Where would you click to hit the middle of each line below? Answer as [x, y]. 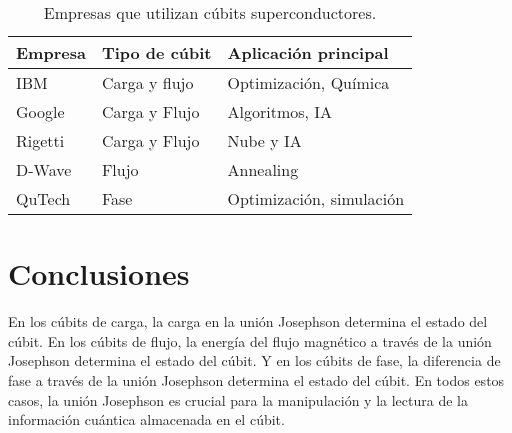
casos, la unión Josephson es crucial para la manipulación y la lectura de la [238, 399]
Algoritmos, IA [280, 111]
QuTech [43, 198]
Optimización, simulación [316, 198]
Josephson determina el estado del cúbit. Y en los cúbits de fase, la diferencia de [254, 360]
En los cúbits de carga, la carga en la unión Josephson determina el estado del [248, 321]
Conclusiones [99, 273]
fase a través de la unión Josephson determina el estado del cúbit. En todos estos [256, 379]
